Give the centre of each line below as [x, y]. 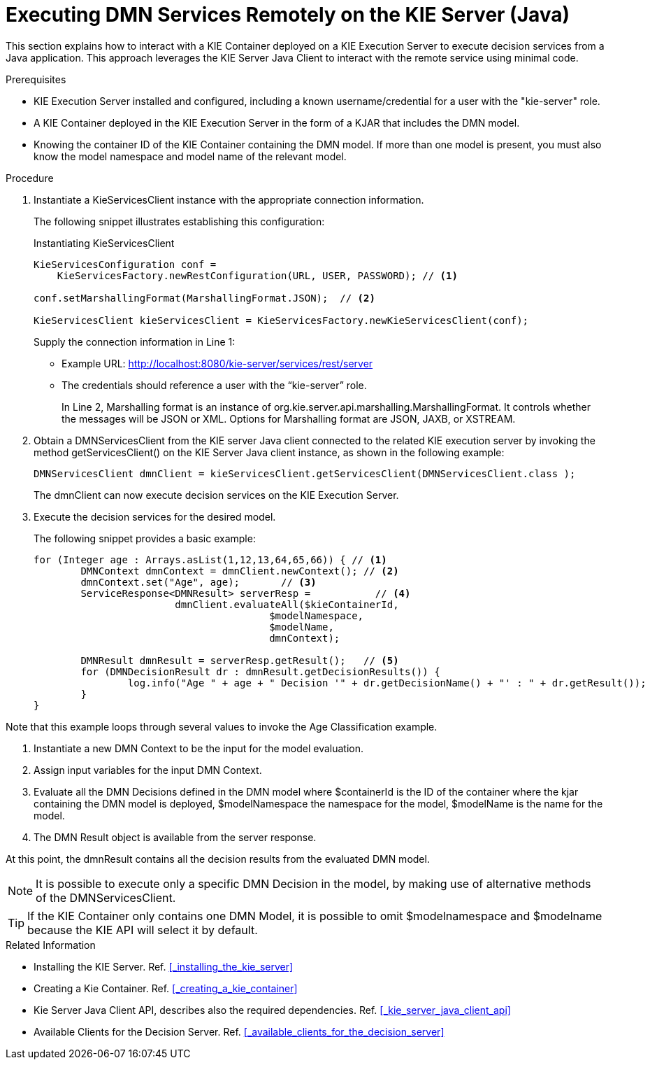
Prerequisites [36, 79]
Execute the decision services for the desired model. [155, 516]
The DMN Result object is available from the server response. [175, 837]
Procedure [30, 178]
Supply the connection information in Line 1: [135, 341]
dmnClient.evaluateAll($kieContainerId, [287, 604]
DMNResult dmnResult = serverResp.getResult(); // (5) [240, 660]
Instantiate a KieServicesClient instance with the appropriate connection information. [229, 199]
